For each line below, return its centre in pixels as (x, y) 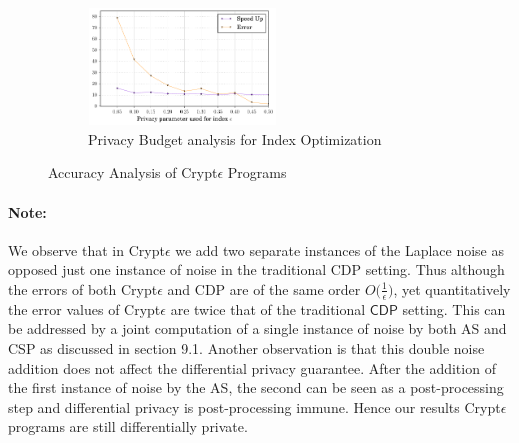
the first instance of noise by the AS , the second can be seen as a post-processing (256, 387)
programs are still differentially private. (128, 426)
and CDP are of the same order (264, 288)
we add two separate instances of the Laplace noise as (340, 249)
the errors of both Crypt (83, 288)
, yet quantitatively (452, 288)
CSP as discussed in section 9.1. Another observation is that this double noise (246, 347)
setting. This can (454, 308)
